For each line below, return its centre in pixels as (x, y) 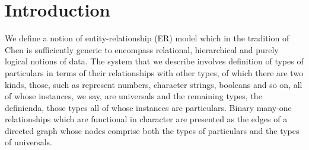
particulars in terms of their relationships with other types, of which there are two (154, 72)
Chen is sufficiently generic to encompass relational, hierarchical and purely (142, 49)
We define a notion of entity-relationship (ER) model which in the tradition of (147, 38)
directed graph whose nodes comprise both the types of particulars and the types (152, 130)
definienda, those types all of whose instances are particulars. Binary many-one (148, 107)
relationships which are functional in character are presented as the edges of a (146, 119)
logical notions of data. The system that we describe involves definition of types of (154, 61)
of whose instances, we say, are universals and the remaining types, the (133, 96)
